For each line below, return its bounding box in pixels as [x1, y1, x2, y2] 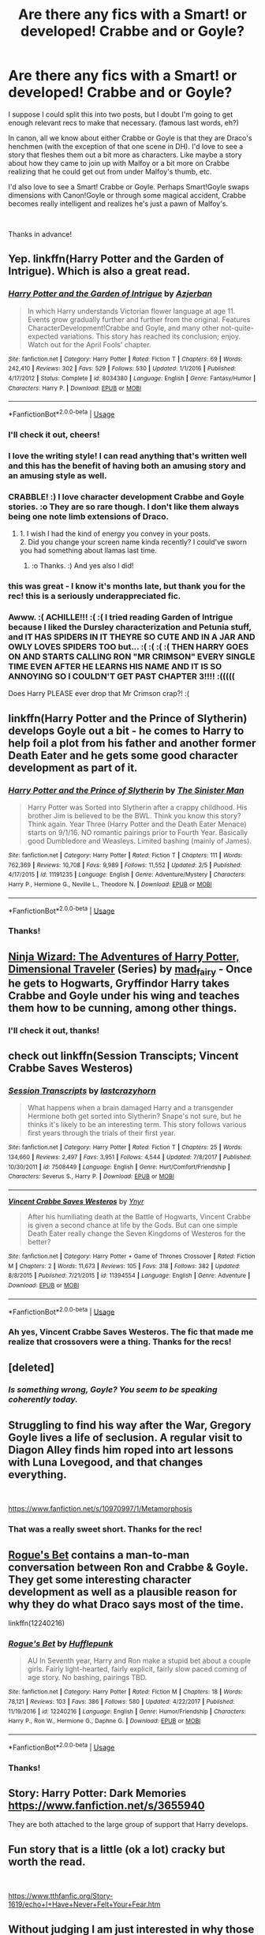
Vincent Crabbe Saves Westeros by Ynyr [8, 1196, 144, 1206]
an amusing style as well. [8, 470, 107, 481]
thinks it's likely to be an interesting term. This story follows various [27, 1120, 247, 1129]
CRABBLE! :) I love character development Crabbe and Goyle [8, 491, 244, 502]
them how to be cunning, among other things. [8, 1001, 237, 1015]
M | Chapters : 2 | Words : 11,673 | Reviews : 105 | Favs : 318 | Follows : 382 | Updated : [8, 1262, 241, 1270]
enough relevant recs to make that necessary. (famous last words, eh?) [8, 118, 239, 127]
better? [27, 1237, 51, 1246]
